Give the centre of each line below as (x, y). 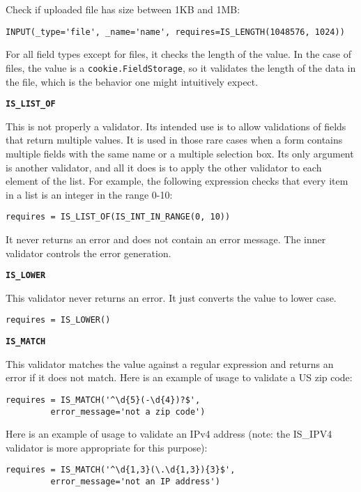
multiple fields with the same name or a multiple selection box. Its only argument (180, 153)
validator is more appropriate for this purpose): (107, 447)
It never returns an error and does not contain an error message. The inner (166, 239)
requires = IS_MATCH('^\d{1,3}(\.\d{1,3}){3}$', (121, 470)
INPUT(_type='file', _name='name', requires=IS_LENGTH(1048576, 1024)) (175, 32)
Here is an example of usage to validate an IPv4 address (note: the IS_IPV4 (169, 434)
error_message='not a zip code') (128, 412)
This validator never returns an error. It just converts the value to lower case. (171, 297)
